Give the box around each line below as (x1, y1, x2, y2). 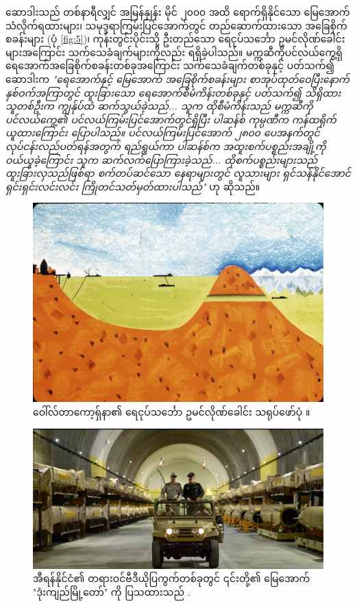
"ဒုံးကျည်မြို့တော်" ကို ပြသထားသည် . (33, 584, 190, 598)
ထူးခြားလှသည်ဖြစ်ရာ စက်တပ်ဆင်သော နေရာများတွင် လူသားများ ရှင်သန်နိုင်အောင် (5, 166, 351, 180)
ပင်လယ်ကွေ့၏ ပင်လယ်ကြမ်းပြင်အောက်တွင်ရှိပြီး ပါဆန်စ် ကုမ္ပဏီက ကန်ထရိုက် (5, 112, 336, 126)
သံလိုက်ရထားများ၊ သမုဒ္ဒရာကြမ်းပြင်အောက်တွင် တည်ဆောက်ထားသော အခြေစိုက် (5, 18, 347, 32)
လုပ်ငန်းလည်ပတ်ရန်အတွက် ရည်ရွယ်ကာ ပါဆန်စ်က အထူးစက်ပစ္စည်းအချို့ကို (5, 138, 326, 153)
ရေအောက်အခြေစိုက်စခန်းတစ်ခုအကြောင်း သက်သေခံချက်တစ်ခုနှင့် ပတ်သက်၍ (5, 58, 334, 73)
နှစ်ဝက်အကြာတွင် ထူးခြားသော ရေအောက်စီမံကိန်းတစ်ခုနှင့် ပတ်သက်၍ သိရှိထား (5, 85, 341, 99)
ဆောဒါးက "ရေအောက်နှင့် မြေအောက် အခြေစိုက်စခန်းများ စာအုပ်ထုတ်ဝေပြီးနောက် (5, 71, 349, 86)
